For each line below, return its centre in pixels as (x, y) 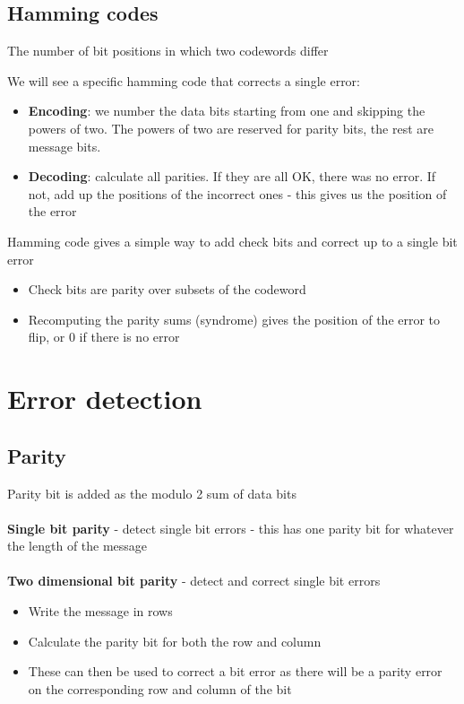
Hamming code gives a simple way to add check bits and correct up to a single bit (232, 241)
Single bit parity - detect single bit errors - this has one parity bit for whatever (231, 528)
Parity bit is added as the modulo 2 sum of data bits (152, 493)
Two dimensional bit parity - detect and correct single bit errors (194, 581)
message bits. (64, 146)
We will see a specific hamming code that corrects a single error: (184, 80)
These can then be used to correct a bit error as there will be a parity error (235, 671)
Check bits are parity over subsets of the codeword (167, 289)
